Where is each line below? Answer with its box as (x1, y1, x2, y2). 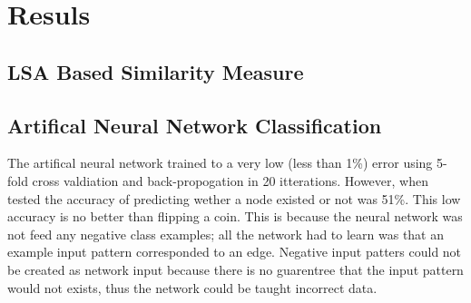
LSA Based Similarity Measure (7, 57, 304, 85)
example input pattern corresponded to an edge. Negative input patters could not (7, 242, 462, 261)
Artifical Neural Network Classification (7, 111, 382, 139)
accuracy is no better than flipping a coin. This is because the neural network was (7, 207, 463, 226)
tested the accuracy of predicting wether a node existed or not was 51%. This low (7, 189, 461, 208)
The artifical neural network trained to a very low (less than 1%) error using (7, 153, 433, 172)
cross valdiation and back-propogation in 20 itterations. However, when (32, 171, 428, 190)
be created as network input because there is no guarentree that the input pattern (7, 259, 464, 279)
